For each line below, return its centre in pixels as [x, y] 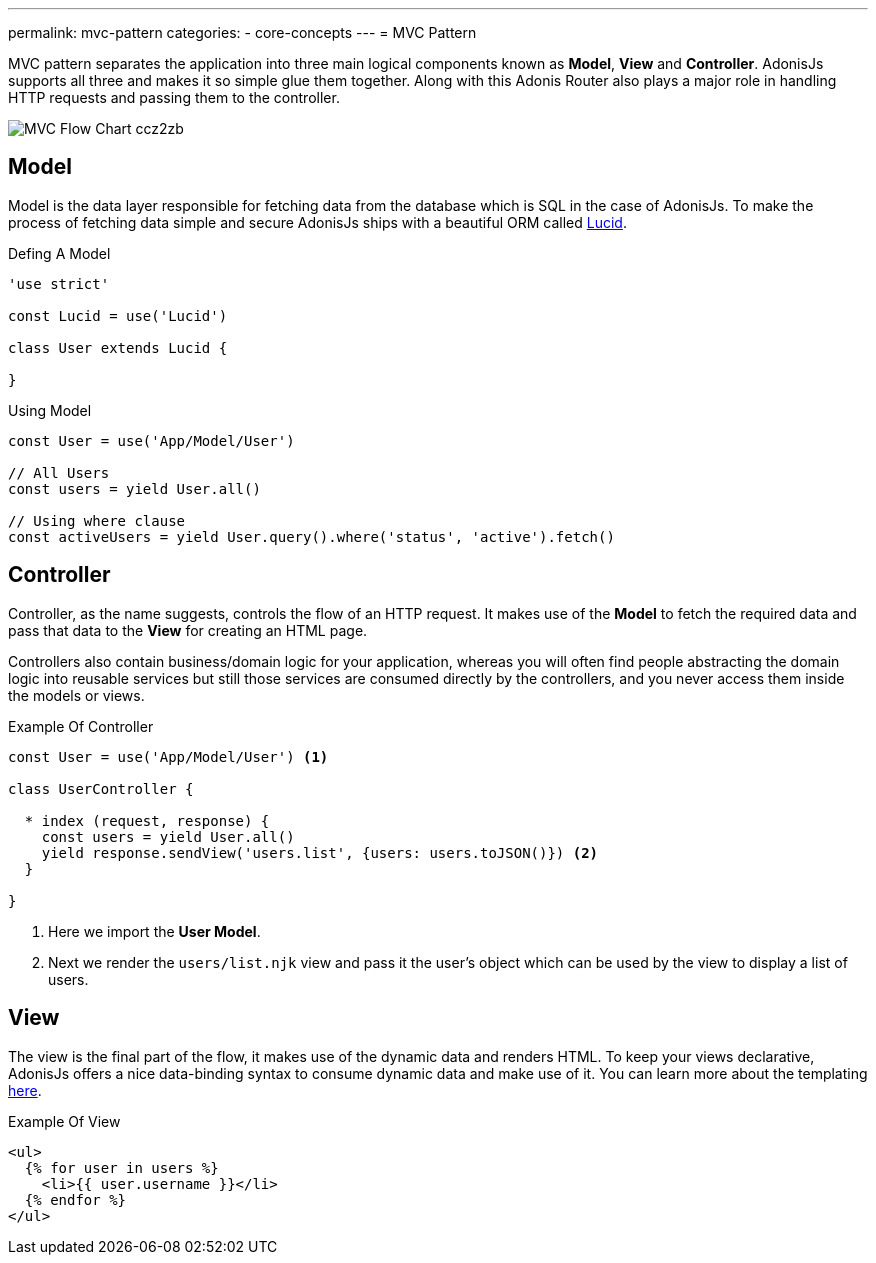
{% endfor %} [75, 1199]
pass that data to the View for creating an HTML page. [188, 630]
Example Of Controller [81, 726]
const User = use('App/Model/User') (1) [168, 756]
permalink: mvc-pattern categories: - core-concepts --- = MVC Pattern [242, 32]
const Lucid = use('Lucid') [118, 315]
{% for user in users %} [121, 1167]
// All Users [59, 472]
